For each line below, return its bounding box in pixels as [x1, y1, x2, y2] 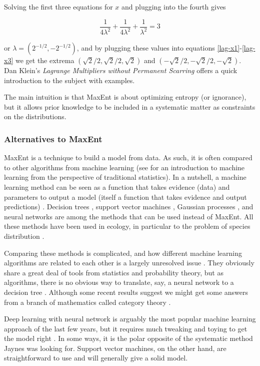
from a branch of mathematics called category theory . [4, 296, 171, 307]
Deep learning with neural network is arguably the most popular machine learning [4, 313, 256, 324]
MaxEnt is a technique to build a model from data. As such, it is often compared [4, 152, 252, 163]
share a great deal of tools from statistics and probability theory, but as [4, 267, 223, 277]
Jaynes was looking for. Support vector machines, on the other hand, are [4, 342, 226, 353]
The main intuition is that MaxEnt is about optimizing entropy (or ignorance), [4, 92, 246, 102]
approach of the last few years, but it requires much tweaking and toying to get [4, 323, 247, 333]
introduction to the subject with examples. [4, 75, 135, 85]
